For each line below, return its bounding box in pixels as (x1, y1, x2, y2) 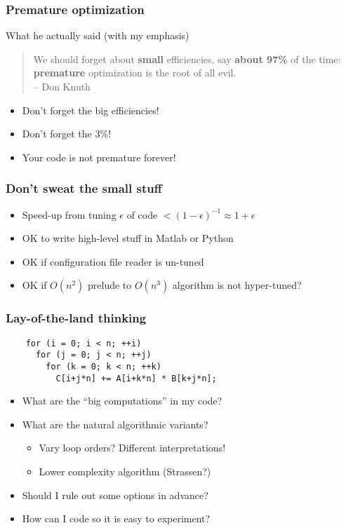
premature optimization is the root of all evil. (33, 65, 237, 80)
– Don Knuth (33, 79, 91, 93)
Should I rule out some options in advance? (22, 487, 208, 502)
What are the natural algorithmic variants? (22, 416, 208, 431)
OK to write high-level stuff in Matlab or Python (22, 231, 234, 245)
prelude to (88, 278, 132, 292)
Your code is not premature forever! (22, 149, 176, 164)
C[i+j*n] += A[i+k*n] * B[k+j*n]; (55, 373, 217, 383)
